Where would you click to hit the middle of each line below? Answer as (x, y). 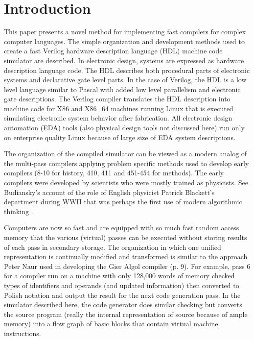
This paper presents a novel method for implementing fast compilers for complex (125, 32)
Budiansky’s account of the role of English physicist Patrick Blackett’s (109, 192)
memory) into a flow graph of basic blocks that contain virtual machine (111, 324)
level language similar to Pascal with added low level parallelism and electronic (122, 89)
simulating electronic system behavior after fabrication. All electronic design (118, 118)
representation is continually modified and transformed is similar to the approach (126, 256)
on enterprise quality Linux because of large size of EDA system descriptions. (120, 137)
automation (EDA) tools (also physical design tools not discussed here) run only (124, 128)
